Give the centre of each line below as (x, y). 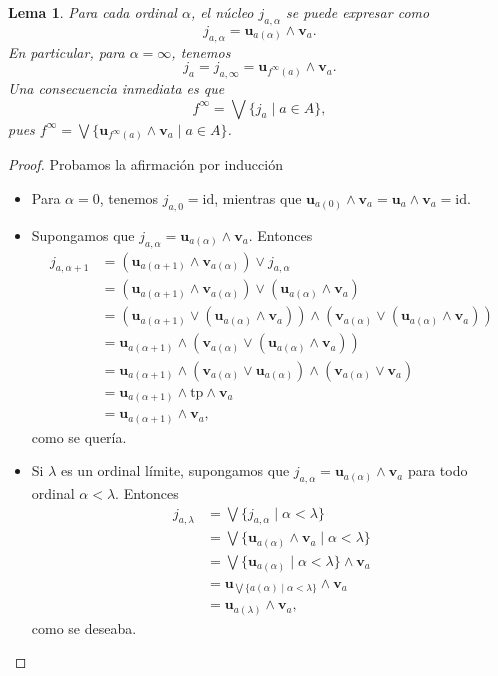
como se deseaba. (84, 627)
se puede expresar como (357, 12)
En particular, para (66, 51)
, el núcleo (222, 12)
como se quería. (79, 436)
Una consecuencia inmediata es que (116, 87)
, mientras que (258, 197)
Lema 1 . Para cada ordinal (92, 12)
